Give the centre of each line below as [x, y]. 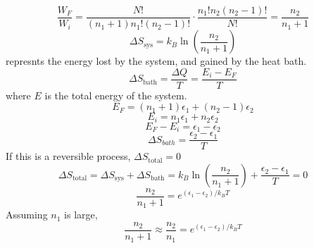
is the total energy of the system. [116, 95]
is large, [81, 215]
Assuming [27, 215]
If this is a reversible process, [68, 156]
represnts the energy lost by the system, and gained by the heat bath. [156, 61]
